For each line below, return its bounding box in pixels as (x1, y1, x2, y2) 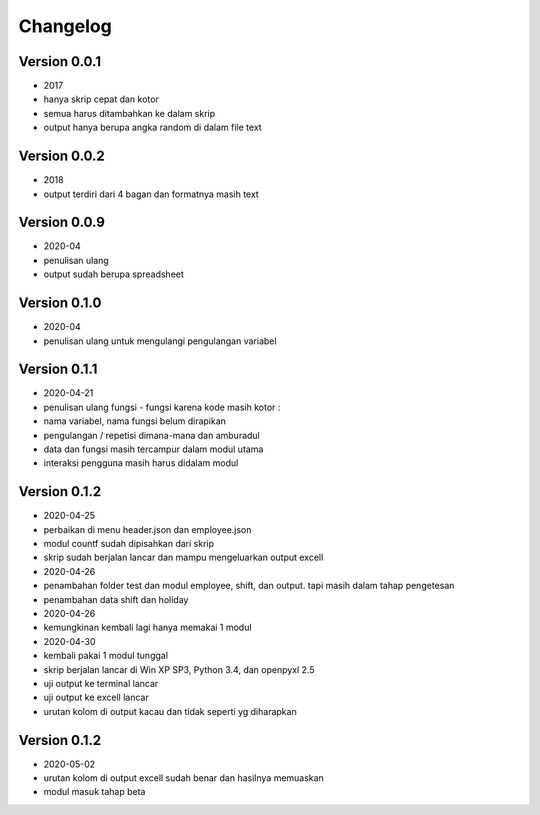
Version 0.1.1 (18, 361, 98, 378)
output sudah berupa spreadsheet (43, 268, 185, 280)
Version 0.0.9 (18, 214, 105, 231)
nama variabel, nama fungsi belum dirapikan (43, 415, 227, 427)
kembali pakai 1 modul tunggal (43, 650, 169, 662)
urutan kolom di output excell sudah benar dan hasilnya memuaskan (43, 772, 324, 784)
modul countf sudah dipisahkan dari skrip (43, 538, 215, 550)
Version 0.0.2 (18, 148, 105, 165)
